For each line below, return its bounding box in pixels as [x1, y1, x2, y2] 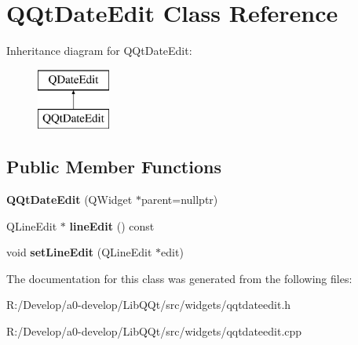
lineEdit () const [69, 217, 155, 234]
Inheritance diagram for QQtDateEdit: [6, 42, 192, 59]
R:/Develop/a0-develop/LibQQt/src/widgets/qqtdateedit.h [6, 296, 291, 313]
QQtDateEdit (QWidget [6, 191, 133, 208]
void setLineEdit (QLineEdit [6, 244, 152, 260]
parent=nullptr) [141, 191, 218, 208]
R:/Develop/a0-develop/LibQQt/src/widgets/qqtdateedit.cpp [6, 323, 302, 340]
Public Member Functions [6, 154, 221, 179]
